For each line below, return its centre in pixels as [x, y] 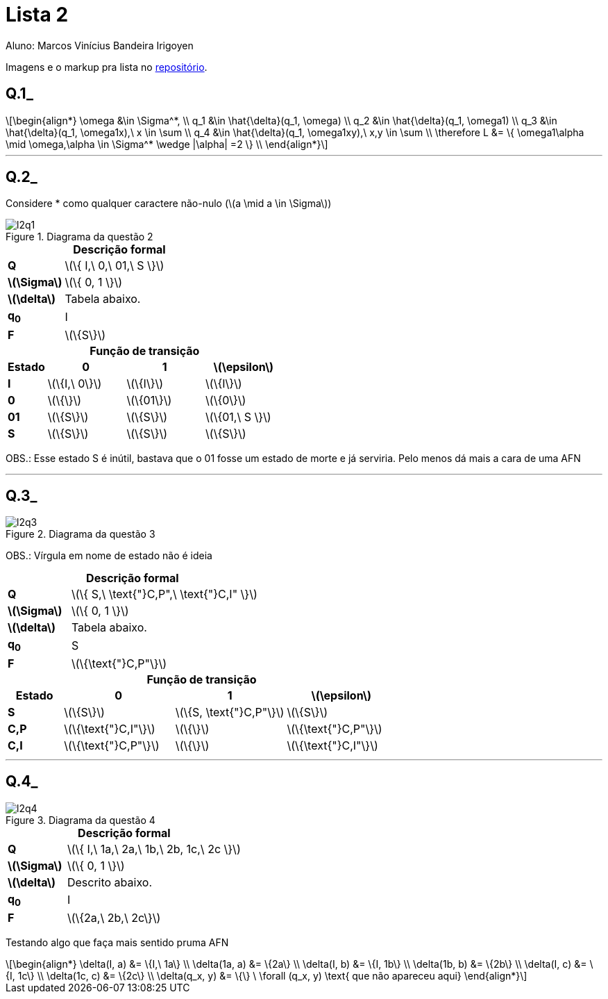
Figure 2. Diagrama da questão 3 [81, 534]
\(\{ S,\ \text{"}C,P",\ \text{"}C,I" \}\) [164, 594]
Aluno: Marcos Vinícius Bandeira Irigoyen [100, 45]
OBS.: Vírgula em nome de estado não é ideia [109, 556]
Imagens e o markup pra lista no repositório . [107, 67]
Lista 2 [37, 15]
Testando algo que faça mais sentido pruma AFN [117, 942]
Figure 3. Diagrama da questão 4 [81, 820]
